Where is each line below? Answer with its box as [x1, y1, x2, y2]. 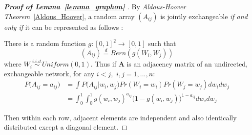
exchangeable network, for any [4, 68, 95, 78]
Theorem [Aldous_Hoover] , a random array [4, 11, 135, 21]
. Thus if [90, 59, 116, 69]
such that [148, 38, 176, 48]
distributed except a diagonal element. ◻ [4, 122, 127, 132]
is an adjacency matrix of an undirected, [126, 59, 248, 69]
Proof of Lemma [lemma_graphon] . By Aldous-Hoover [4, 1, 186, 11]
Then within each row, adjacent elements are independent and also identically [4, 112, 237, 122]
